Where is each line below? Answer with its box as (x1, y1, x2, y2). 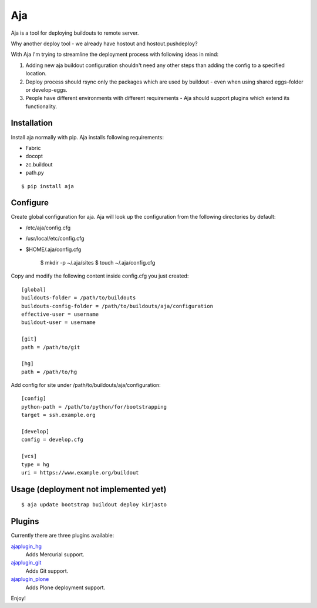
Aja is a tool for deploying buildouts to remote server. (11, 29, 139, 36)
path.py (25, 169, 44, 176)
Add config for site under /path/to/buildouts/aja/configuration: (11, 382, 161, 389)
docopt (25, 153, 43, 160)
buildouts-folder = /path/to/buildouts (21, 295, 136, 301)
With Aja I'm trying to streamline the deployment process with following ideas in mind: (11, 51, 219, 58)
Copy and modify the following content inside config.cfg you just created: (11, 272, 189, 279)
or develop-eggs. (25, 86, 68, 93)
